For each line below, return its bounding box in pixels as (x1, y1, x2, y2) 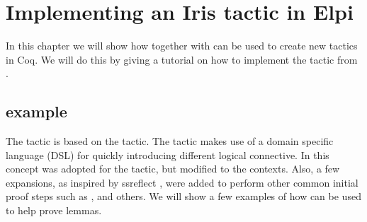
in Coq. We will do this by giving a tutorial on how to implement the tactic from (6, 52, 358, 66)
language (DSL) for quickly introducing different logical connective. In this (6, 147, 329, 162)
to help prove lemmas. (6, 203, 102, 218)
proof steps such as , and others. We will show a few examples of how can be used (6, 189, 361, 204)
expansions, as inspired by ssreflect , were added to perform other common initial (6, 175, 358, 189)
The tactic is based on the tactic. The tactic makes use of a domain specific (6, 134, 334, 148)
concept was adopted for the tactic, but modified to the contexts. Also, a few (6, 161, 340, 176)
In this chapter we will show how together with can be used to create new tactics (6, 38, 358, 53)
